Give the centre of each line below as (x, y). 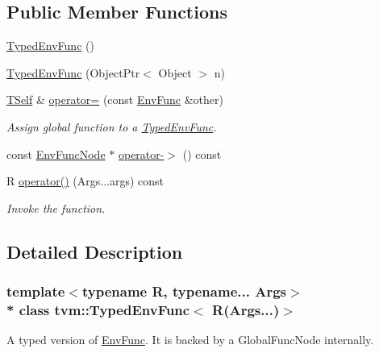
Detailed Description (95, 251)
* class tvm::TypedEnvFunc (98, 309)
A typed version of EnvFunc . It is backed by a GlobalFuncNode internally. (190, 340)
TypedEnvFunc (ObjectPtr (73, 72)
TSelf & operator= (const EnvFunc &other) (115, 100)
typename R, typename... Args (184, 291)
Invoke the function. (56, 208)
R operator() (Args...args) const (85, 181)
